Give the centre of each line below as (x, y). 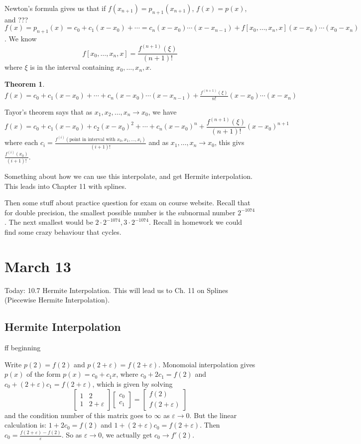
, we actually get (127, 435)
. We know (21, 39)
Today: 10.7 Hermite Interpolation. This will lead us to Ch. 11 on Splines (117, 290)
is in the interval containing (72, 67)
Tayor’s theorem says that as (49, 111)
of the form (44, 374)
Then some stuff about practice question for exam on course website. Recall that (127, 203)
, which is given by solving (132, 383)
